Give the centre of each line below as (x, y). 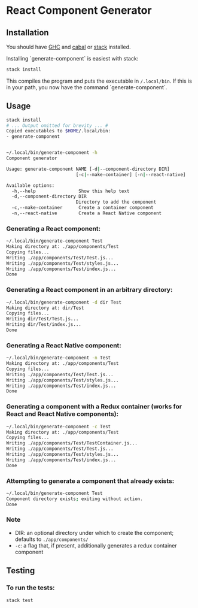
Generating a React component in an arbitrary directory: (89, 290)
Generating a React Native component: (64, 345)
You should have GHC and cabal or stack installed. (68, 47)
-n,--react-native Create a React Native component (87, 213)
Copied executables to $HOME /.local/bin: (59, 131)
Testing (21, 571)
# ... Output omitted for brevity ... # (57, 125)
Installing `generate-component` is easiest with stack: (72, 58)
